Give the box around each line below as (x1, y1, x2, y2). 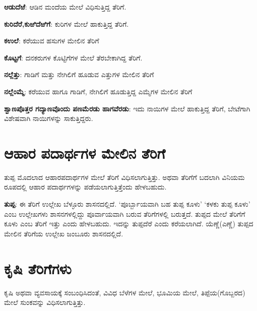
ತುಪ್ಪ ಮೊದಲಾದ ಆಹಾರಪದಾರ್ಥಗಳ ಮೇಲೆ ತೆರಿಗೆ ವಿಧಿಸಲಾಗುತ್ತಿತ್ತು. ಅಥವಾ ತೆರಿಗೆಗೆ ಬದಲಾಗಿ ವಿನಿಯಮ (4, 171, 245, 182)
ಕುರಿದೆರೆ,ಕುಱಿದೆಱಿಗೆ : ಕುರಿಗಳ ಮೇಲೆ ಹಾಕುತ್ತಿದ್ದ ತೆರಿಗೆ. (4, 18, 129, 29)
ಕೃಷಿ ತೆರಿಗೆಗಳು (4, 258, 72, 278)
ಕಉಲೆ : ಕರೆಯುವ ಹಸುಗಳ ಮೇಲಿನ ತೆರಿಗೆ (4, 35, 99, 46)
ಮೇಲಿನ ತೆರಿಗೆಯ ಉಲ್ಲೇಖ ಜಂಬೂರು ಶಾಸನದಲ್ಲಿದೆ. (4, 228, 123, 238)
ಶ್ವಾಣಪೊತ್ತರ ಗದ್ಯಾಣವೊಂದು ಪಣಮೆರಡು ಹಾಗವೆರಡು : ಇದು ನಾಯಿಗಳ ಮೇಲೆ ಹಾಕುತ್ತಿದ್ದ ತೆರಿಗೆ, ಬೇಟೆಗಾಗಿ (4, 103, 250, 113)
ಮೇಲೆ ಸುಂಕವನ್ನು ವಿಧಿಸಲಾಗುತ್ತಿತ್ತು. (4, 297, 86, 307)
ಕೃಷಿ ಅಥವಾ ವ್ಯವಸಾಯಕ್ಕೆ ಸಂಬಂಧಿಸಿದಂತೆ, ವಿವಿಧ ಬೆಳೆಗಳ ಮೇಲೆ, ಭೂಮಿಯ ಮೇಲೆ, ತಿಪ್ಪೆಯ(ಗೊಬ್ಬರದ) (4, 287, 245, 297)
